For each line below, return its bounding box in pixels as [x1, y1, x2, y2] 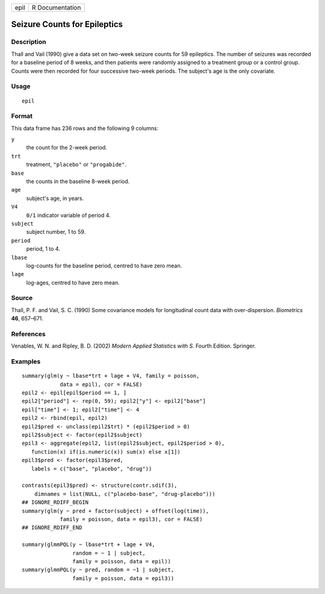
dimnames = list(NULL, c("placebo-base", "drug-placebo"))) [34, 490, 216, 497]
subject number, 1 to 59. [26, 228, 86, 236]
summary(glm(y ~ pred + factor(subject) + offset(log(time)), [22, 507, 209, 514]
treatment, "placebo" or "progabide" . [26, 161, 126, 168]
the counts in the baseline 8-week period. [26, 178, 130, 185]
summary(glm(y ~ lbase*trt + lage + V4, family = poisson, [22, 372, 200, 380]
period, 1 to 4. [26, 245, 60, 252]
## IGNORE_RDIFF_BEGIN [22, 499, 89, 506]
